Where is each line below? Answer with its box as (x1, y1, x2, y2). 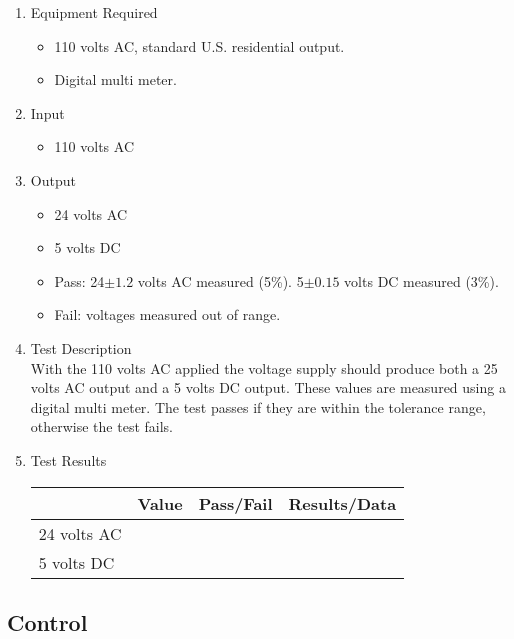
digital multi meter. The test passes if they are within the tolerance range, (30, 396, 486, 417)
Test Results (30, 449, 107, 470)
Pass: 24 (54, 270, 105, 291)
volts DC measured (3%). (344, 270, 499, 291)
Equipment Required (30, 2, 158, 22)
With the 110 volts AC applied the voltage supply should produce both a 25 (30, 357, 498, 378)
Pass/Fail (198, 491, 273, 515)
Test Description (30, 337, 132, 358)
